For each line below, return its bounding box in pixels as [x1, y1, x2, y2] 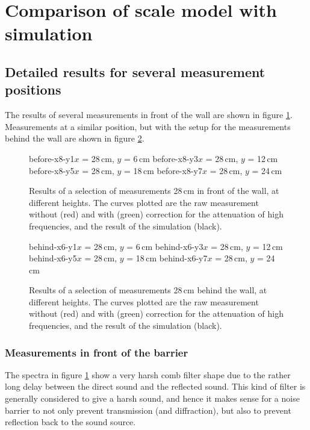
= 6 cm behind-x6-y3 [126, 240, 203, 252]
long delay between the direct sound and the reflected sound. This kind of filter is [5, 380, 306, 393]
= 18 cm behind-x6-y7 [126, 252, 208, 264]
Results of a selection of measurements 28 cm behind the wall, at [29, 284, 267, 296]
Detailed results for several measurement [5, 62, 265, 81]
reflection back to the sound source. [5, 416, 136, 428]
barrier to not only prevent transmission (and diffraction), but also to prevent [5, 404, 291, 416]
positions [5, 80, 61, 99]
